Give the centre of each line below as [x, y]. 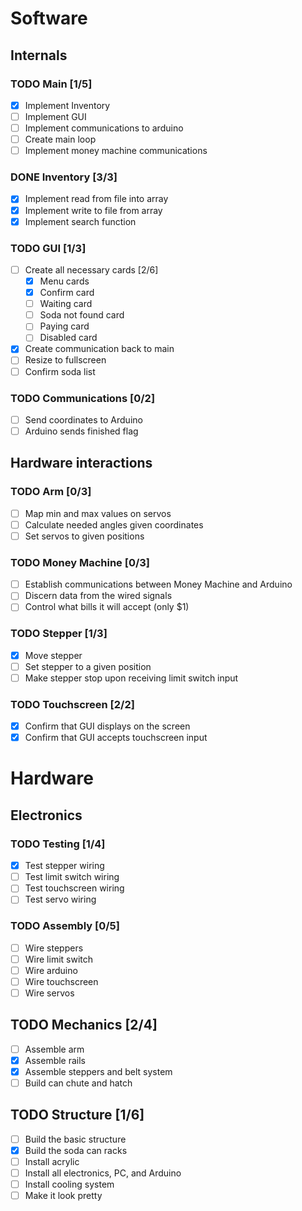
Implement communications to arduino [104, 128]
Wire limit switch [59, 959]
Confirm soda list [60, 371]
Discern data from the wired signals [98, 596]
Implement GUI [55, 116]
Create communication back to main [99, 349]
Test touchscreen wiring [74, 888]
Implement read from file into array [96, 199]
